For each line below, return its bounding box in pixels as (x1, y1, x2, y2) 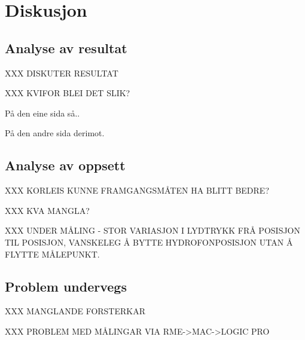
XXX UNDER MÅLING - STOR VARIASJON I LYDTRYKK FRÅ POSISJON (5, 224, 301, 237)
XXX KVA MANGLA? (5, 204, 90, 216)
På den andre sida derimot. (5, 127, 105, 139)
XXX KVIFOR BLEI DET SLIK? (5, 87, 130, 99)
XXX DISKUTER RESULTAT (5, 66, 118, 79)
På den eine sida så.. (5, 106, 80, 119)
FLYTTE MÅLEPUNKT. (5, 247, 100, 260)
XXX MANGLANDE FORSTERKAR (5, 305, 146, 317)
